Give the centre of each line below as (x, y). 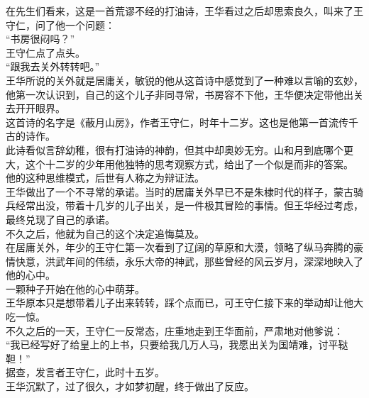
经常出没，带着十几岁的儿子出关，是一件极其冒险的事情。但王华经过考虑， (189, 205)
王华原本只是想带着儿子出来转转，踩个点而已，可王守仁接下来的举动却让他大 (184, 303)
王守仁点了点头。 (45, 52)
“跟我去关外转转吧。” (53, 66)
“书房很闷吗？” (40, 39)
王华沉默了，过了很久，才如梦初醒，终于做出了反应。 (130, 386)
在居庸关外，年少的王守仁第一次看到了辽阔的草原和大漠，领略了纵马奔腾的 (180, 247)
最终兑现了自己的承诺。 (60, 219)
